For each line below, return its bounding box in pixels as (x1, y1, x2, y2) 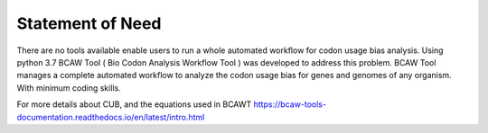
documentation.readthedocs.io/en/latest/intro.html (16, 111, 205, 122)
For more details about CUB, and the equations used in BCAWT (16, 99, 252, 110)
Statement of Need (16, 13, 162, 33)
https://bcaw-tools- (253, 99, 327, 110)
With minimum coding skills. (16, 82, 121, 93)
